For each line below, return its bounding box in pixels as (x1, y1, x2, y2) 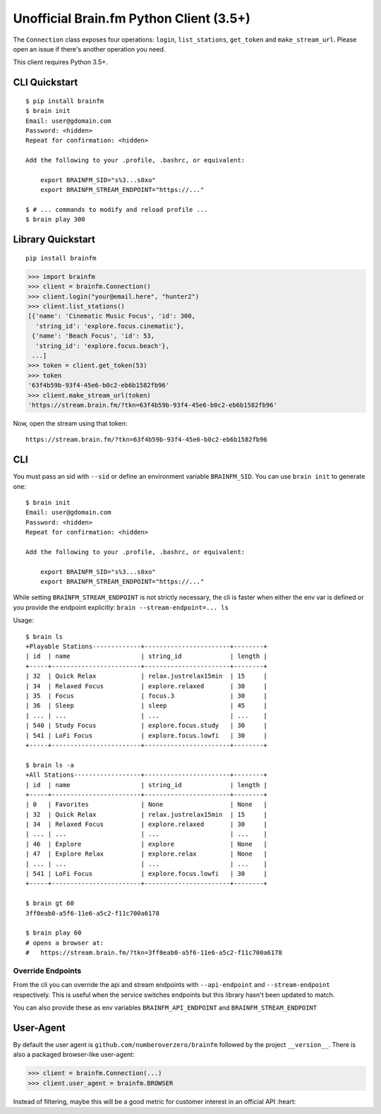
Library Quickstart (13, 234, 95, 246)
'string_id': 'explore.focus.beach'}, (35, 342, 169, 349)
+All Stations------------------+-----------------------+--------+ (25, 771, 267, 779)
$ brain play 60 (25, 929, 82, 937)
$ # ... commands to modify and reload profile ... (25, 205, 208, 214)
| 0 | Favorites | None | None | (25, 801, 267, 808)
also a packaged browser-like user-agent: (13, 1050, 135, 1059)
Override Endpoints (13, 966, 82, 976)
